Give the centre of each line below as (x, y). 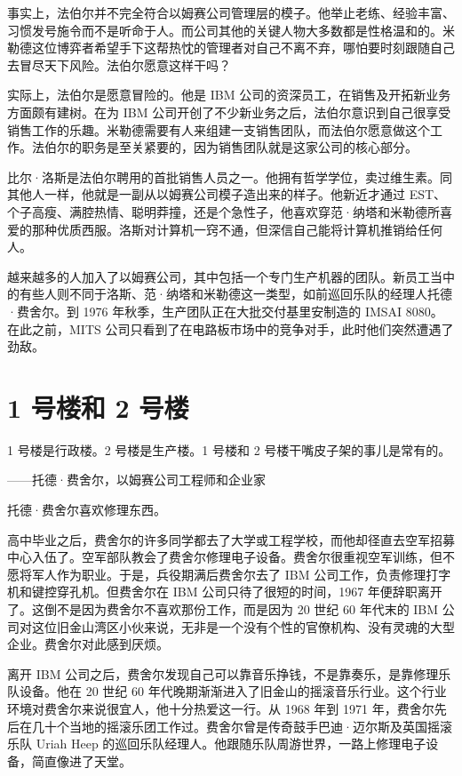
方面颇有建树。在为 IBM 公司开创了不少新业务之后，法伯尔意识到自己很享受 (229, 112)
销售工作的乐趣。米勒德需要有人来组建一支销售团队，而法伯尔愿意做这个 (219, 129)
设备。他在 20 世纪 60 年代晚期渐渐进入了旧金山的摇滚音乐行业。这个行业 (233, 691)
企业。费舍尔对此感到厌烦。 (88, 644)
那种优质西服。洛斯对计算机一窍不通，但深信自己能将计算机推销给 (224, 229)
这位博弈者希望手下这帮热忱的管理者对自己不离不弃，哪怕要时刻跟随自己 (243, 48)
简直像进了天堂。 (81, 760)
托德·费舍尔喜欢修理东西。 (87, 509)
